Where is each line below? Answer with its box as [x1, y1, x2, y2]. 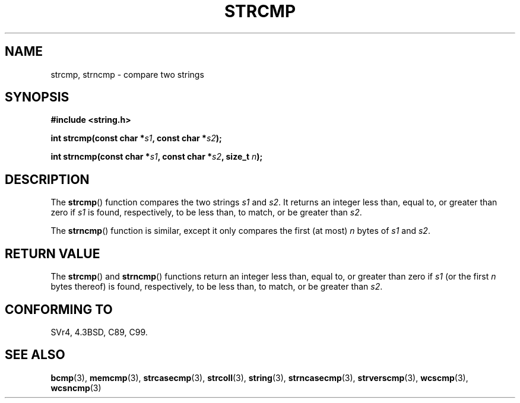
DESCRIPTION [5, 172, 90, 187]
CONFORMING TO [5, 302, 113, 317]
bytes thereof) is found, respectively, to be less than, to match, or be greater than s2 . [50, 281, 383, 292]
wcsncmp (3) [50, 382, 102, 393]
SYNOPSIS [5, 90, 69, 105]
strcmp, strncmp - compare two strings [50, 69, 204, 80]
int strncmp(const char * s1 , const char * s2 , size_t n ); [50, 151, 263, 162]
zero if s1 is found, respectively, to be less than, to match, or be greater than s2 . [50, 207, 362, 218]
